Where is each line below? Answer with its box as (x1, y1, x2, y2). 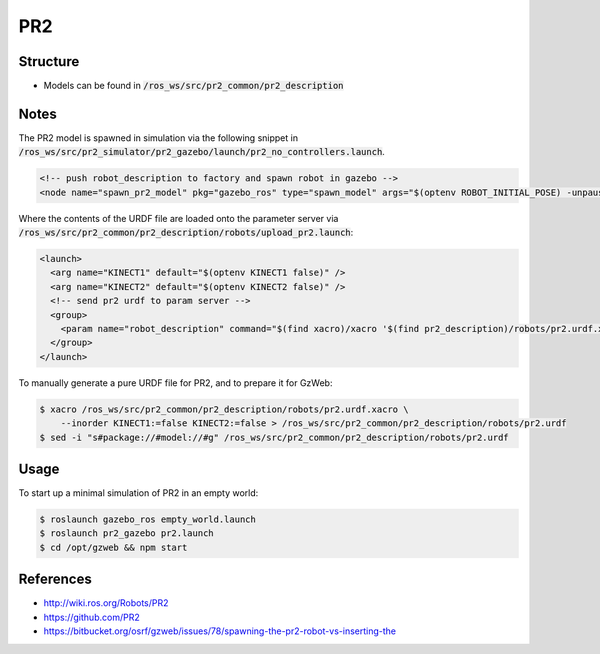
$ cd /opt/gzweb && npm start (39, 541, 188, 553)
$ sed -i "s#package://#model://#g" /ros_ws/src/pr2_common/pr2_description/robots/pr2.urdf (39, 431, 509, 443)
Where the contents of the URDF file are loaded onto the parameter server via (18, 212, 339, 224)
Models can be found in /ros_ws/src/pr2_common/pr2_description (43, 80, 344, 92)
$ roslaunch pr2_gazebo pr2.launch (39, 528, 214, 539)
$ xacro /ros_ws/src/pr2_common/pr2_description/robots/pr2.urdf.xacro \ (39, 403, 409, 415)
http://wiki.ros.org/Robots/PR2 (43, 597, 169, 609)
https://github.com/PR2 (43, 611, 140, 623)
